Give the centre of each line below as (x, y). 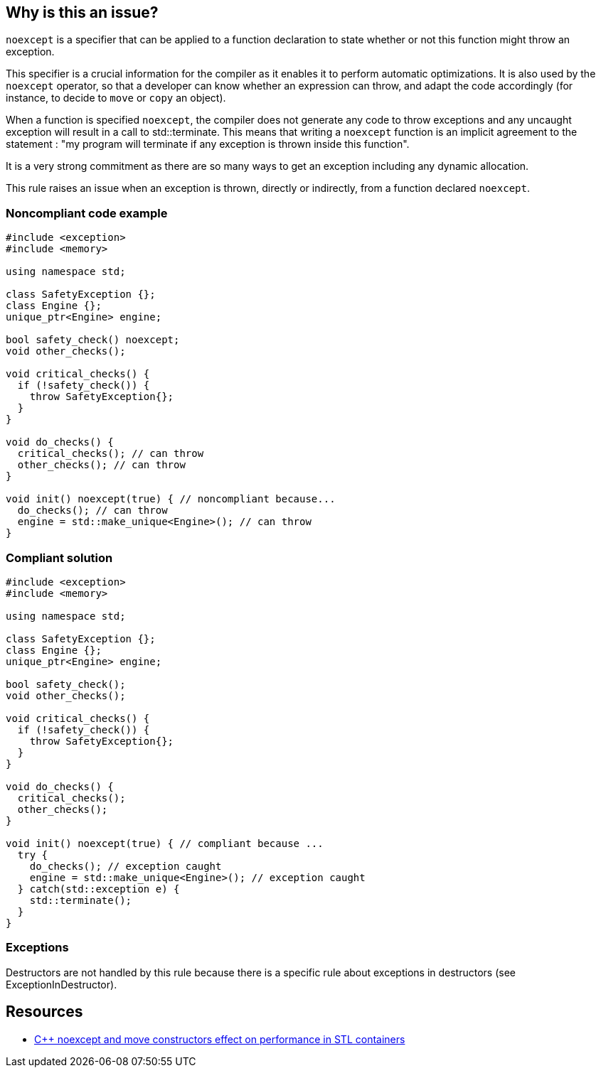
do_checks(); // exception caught (126, 866)
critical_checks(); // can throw (111, 454)
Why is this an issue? (82, 12)
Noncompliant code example (87, 213)
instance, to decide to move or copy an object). (116, 98)
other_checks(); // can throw (101, 465)
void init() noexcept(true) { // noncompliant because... (171, 499)
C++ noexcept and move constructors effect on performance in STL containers (220, 1039)
